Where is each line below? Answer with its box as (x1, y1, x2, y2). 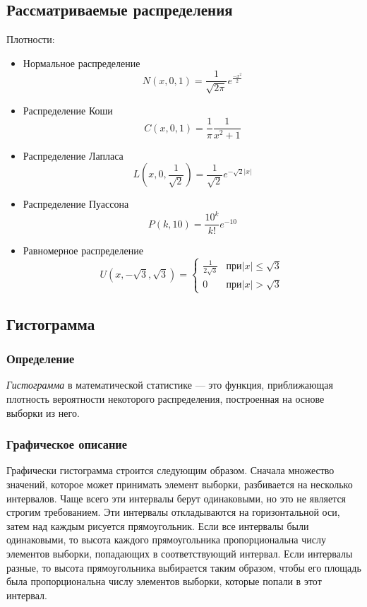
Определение (6, 350, 75, 367)
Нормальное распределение (23, 55, 140, 70)
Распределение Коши (23, 102, 113, 117)
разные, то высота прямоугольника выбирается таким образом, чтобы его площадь (6, 560, 361, 574)
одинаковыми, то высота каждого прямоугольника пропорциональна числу (6, 532, 326, 547)
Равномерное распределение (23, 243, 143, 258)
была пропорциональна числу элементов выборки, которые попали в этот (6, 574, 322, 589)
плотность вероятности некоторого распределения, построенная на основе (6, 391, 325, 406)
